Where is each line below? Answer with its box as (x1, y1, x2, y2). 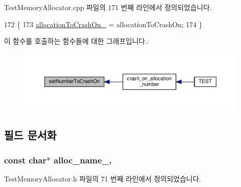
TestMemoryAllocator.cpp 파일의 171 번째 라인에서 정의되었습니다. (4, 2, 212, 12)
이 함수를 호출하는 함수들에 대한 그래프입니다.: (4, 36, 149, 46)
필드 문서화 (4, 127, 57, 143)
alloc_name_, (53, 153, 112, 166)
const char (4, 153, 47, 166)
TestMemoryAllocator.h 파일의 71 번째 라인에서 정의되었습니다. (4, 173, 201, 183)
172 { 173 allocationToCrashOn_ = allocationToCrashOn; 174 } (4, 19, 203, 29)
